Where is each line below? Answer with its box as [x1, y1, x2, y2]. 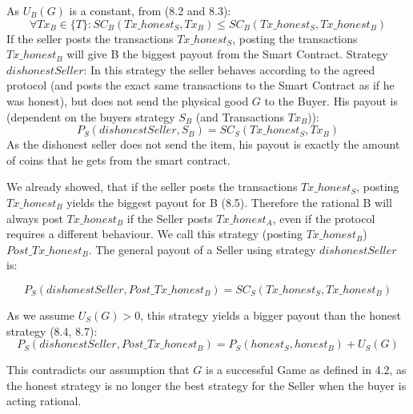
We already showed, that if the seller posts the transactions [6, 178, 298, 195]
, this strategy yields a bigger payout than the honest [140, 306, 402, 323]
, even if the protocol [272, 209, 375, 226]
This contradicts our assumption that [6, 361, 190, 378]
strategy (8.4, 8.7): [6, 322, 98, 339]
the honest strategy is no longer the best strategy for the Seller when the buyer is [6, 376, 407, 393]
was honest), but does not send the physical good [6, 92, 249, 109]
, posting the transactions [232, 30, 358, 46]
